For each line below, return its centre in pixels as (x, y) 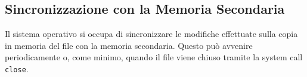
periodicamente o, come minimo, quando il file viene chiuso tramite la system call (154, 57)
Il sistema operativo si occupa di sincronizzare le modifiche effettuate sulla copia (151, 34)
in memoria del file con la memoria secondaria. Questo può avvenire (129, 45)
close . (17, 68)
